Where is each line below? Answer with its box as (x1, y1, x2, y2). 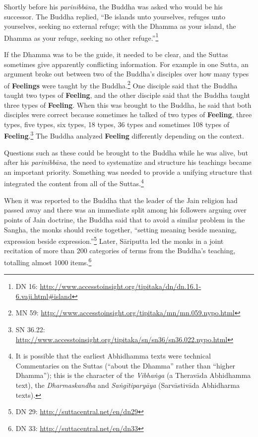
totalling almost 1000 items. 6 (4, 255, 92, 267)
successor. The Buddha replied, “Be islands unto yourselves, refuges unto (4, 11, 226, 21)
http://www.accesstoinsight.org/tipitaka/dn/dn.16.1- (40, 281, 201, 291)
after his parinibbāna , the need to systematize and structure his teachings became (4, 157, 252, 167)
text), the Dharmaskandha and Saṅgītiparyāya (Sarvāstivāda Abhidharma (15, 379, 240, 390)
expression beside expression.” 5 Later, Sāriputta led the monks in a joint (4, 234, 224, 246)
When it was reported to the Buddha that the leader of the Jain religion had (4, 195, 238, 205)
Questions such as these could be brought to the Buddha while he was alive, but (4, 147, 248, 157)
